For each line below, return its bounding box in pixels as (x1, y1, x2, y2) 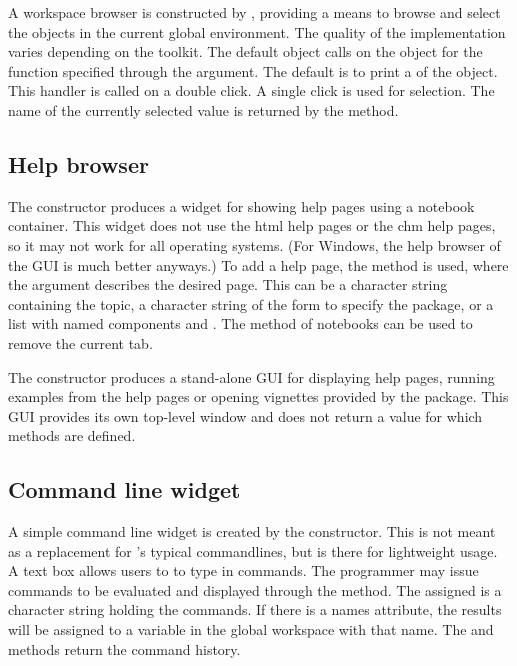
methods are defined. (8, 425, 136, 446)
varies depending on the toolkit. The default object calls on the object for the (8, 41, 483, 62)
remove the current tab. (8, 332, 153, 353)
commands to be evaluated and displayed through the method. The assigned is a (8, 579, 502, 600)
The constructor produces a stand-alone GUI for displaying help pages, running (8, 366, 495, 387)
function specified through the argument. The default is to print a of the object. (8, 60, 498, 81)
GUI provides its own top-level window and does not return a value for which (8, 405, 483, 426)
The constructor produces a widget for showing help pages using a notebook (8, 195, 475, 216)
